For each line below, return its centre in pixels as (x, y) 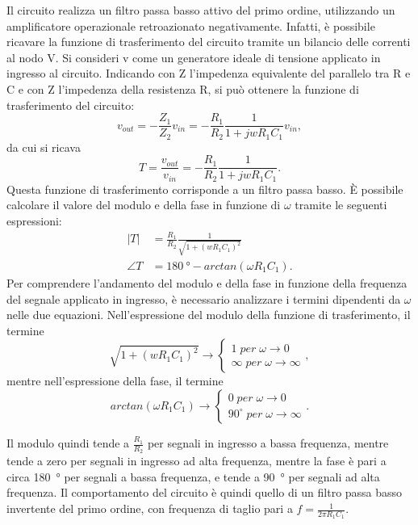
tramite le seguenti (341, 205)
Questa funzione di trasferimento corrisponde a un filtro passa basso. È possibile (205, 189)
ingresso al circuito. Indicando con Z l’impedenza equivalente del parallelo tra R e (209, 73)
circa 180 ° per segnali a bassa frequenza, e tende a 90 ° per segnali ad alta (193, 476)
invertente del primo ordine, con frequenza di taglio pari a (150, 508)
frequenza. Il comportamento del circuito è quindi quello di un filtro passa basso (205, 492)
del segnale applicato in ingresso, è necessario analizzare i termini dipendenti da (204, 298)
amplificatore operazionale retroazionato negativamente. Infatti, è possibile (191, 25)
